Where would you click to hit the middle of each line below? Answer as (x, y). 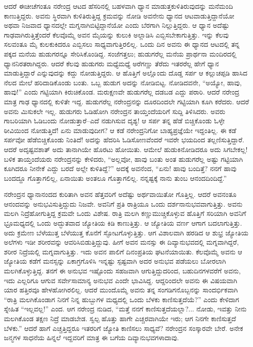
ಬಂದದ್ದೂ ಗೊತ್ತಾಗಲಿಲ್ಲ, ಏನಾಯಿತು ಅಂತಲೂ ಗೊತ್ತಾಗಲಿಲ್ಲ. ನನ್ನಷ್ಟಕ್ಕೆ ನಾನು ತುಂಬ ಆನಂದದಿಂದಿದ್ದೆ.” (115, 178)
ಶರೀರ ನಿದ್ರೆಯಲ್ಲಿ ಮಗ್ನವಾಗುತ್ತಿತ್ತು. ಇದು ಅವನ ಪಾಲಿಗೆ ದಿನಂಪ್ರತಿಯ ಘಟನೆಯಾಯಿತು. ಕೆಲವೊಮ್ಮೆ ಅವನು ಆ (123, 251)
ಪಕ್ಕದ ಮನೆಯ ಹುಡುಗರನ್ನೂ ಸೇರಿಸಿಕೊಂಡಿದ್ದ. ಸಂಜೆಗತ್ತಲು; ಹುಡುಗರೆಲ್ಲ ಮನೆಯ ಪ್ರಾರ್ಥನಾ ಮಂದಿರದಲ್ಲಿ (120, 53)
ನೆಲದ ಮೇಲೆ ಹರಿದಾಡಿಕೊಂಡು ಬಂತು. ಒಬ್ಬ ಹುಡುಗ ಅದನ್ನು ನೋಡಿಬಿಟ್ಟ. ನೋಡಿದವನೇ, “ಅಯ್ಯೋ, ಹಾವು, (123, 82)
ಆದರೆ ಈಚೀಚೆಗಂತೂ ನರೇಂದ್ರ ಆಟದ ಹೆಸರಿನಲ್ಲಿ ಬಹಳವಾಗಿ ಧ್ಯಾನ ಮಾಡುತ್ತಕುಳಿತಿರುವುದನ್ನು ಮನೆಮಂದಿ (118, 6)
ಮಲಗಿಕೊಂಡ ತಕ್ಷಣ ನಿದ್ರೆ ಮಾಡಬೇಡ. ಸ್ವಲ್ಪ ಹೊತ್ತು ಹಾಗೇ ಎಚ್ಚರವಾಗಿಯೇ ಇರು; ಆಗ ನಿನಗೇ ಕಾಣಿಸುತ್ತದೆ (120, 318)
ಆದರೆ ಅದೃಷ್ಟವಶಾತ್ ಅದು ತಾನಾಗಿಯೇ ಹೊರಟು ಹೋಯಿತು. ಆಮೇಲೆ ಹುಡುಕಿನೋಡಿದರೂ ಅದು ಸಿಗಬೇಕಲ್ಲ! (126, 149)
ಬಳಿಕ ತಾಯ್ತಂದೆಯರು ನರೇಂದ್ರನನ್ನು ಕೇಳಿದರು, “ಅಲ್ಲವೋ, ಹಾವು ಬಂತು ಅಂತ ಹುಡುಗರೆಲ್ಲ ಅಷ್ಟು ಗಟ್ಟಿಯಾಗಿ (124, 159)
